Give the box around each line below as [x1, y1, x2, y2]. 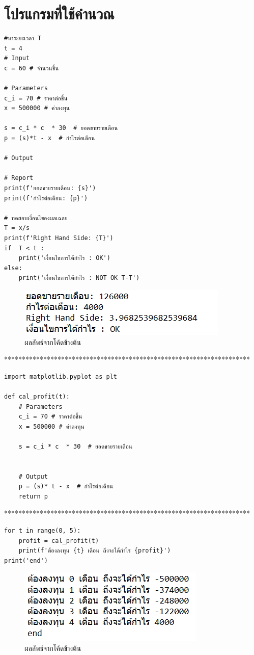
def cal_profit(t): [4, 392, 70, 400]
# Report [4, 174, 34, 182]
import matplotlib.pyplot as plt [4, 373, 117, 380]
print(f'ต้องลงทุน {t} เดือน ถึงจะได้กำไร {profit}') [18, 547, 171, 555]
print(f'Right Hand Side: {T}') [4, 234, 114, 242]
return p [18, 492, 48, 500]
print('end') [4, 557, 48, 564]
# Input [4, 55, 30, 62]
